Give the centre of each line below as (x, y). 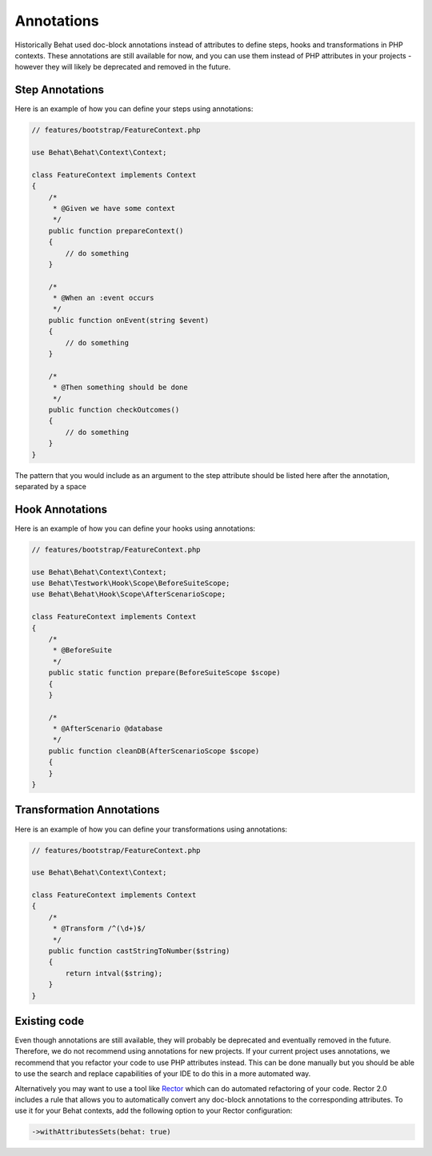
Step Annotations (59, 90)
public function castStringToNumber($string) (139, 951)
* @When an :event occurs (104, 298)
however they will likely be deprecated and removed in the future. (123, 67)
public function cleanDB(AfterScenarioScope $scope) (154, 751)
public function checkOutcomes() (114, 409)
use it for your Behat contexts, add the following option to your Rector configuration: (154, 1110)
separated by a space (51, 486)
